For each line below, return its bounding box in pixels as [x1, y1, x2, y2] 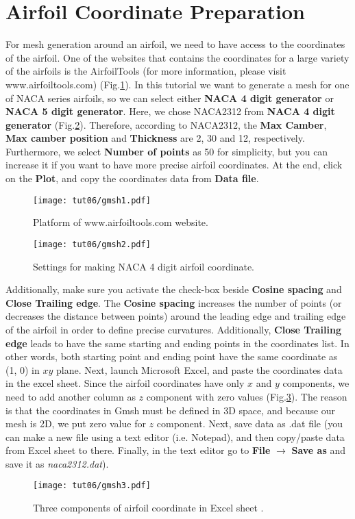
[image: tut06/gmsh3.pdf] [33, 481, 151, 491]
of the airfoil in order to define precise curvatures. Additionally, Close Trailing [5, 322, 342, 336]
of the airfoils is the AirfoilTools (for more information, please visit [5, 64, 286, 78]
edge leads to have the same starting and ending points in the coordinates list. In [5, 336, 350, 350]
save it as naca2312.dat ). [5, 456, 109, 470]
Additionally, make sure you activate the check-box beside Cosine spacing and [5, 282, 342, 296]
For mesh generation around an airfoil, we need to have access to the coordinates [5, 37, 345, 51]
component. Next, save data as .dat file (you [156, 416, 343, 431]
